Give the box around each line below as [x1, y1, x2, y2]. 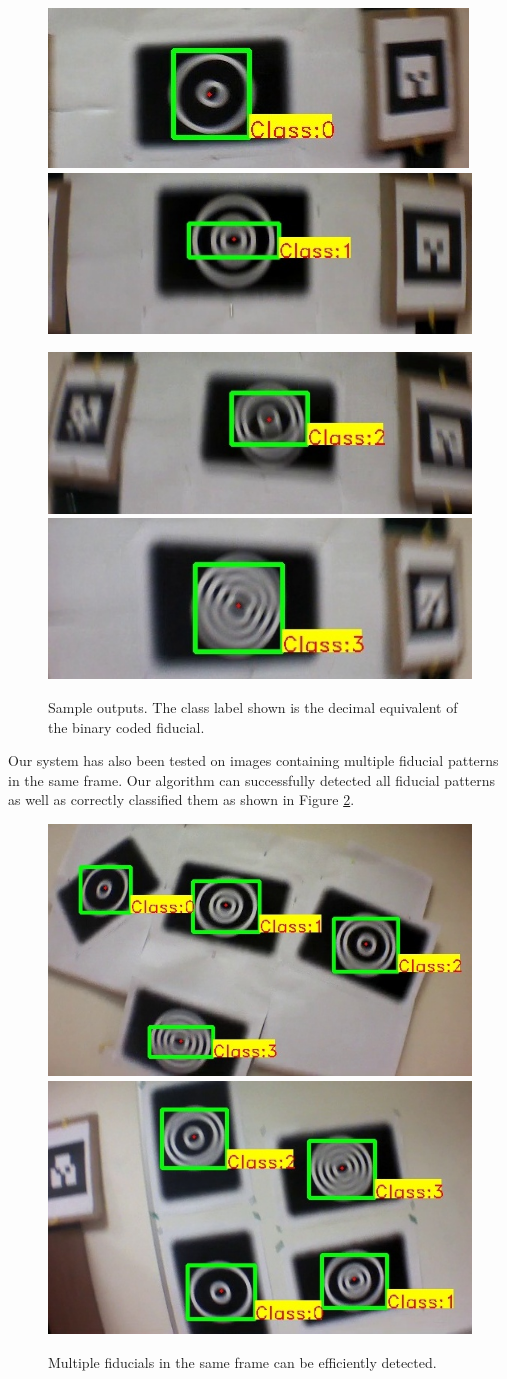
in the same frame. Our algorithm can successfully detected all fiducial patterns [8, 769, 496, 790]
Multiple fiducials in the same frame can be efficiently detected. [48, 1351, 437, 1372]
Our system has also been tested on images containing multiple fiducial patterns [8, 750, 499, 771]
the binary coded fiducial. [48, 716, 205, 737]
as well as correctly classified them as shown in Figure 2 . [8, 789, 355, 810]
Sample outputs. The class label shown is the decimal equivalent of [48, 696, 458, 717]
